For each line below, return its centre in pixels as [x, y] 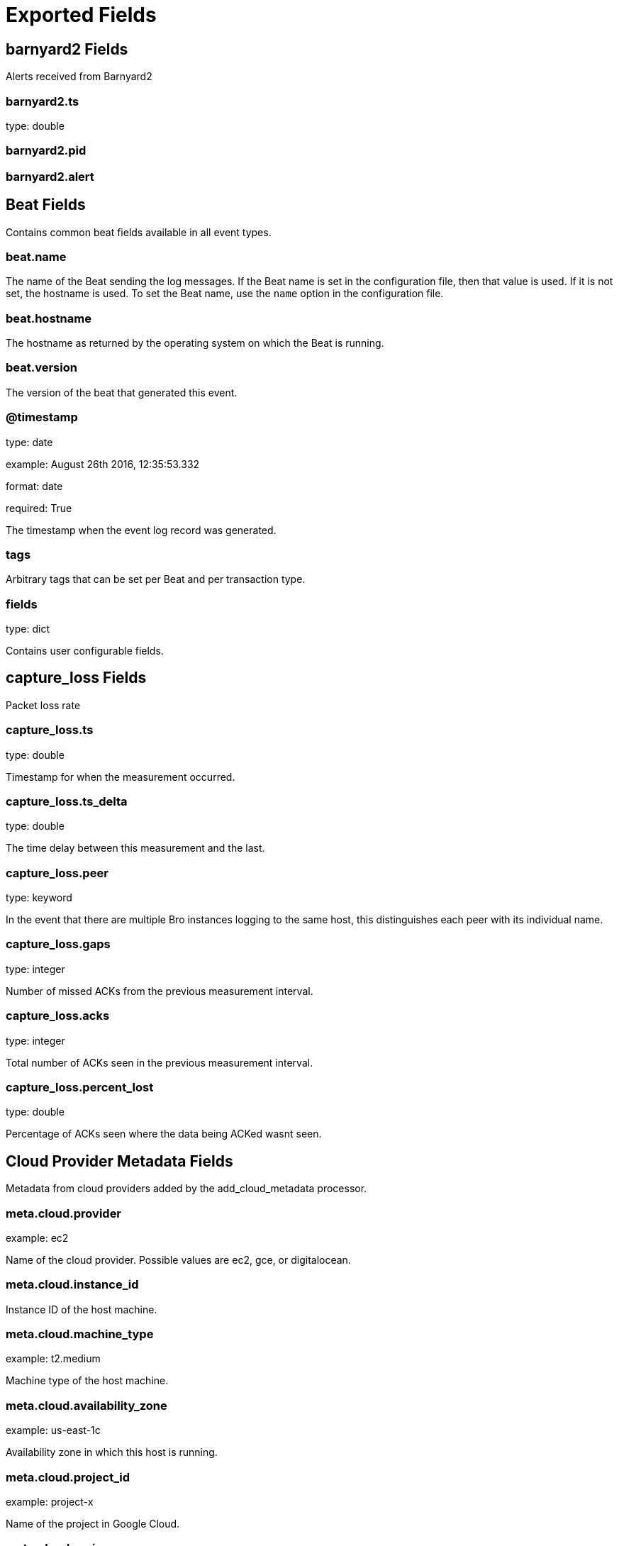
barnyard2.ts [43, 101]
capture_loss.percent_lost [80, 1087]
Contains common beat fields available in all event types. [139, 232]
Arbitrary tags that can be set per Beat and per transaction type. [156, 579]
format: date [34, 486]
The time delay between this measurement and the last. [135, 848]
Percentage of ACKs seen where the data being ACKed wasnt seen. [164, 1134]
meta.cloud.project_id [68, 1477]
